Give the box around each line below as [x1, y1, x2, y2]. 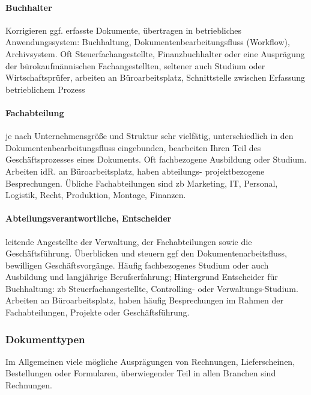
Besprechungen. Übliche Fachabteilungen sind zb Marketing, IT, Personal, [5, 176, 278, 189]
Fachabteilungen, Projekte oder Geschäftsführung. [5, 306, 190, 319]
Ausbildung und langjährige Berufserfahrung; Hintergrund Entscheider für [5, 270, 278, 283]
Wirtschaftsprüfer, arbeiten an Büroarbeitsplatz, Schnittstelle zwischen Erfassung [5, 71, 306, 84]
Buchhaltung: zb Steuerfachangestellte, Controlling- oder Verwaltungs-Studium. [5, 282, 298, 294]
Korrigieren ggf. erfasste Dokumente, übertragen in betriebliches [5, 23, 242, 36]
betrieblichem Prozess [5, 82, 85, 95]
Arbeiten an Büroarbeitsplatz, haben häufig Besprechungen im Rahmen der [5, 294, 283, 306]
